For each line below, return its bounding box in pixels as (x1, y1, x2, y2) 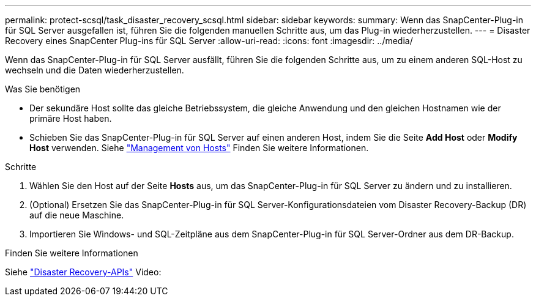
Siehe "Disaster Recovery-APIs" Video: (5, 267, 162, 277)
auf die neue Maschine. (29, 210, 124, 220)
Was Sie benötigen (5, 84, 81, 94)
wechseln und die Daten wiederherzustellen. (5, 65, 184, 75)
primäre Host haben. (29, 113, 112, 124)
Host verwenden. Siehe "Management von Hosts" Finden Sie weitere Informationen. (29, 143, 369, 153)
